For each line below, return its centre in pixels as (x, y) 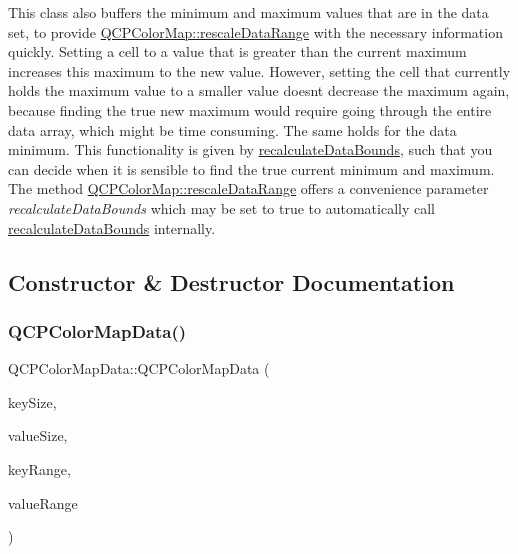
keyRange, (39, 468)
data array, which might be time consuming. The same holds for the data (232, 129)
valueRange (43, 502)
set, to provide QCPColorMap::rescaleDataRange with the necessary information (255, 31)
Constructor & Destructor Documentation (231, 281)
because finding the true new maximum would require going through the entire (250, 109)
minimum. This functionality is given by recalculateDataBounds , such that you (250, 149)
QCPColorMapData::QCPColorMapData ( (139, 368)
